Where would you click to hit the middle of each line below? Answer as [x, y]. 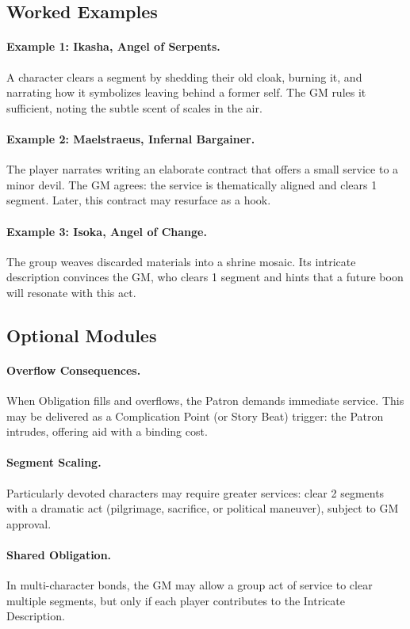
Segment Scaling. [54, 462]
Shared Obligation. [59, 555]
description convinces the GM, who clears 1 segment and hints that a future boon [205, 277]
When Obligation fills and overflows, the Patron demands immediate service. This [205, 400]
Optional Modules [82, 335]
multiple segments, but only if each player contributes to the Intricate [176, 600]
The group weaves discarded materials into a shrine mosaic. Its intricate [181, 261]
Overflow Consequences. [74, 370]
